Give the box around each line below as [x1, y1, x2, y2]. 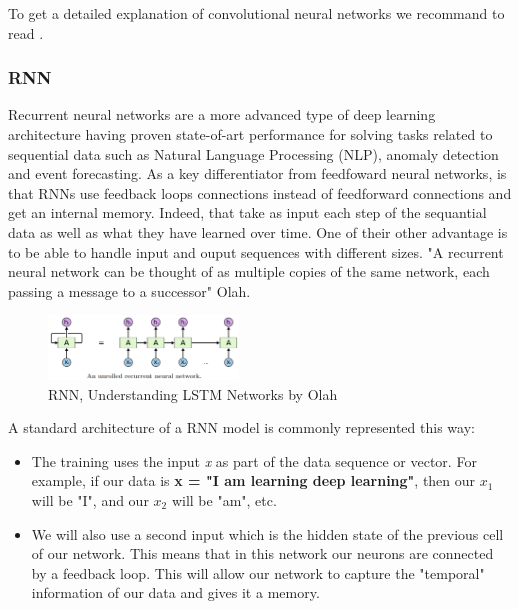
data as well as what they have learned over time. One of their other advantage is [8, 221, 508, 242]
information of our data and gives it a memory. [31, 582, 320, 603]
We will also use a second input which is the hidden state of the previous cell [31, 523, 504, 544]
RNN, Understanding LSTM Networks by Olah [48, 383, 338, 404]
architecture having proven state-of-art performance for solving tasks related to [8, 124, 493, 144]
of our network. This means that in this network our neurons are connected [31, 543, 494, 564]
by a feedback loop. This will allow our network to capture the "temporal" [31, 562, 485, 583]
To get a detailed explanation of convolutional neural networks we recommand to [8, 3, 505, 23]
